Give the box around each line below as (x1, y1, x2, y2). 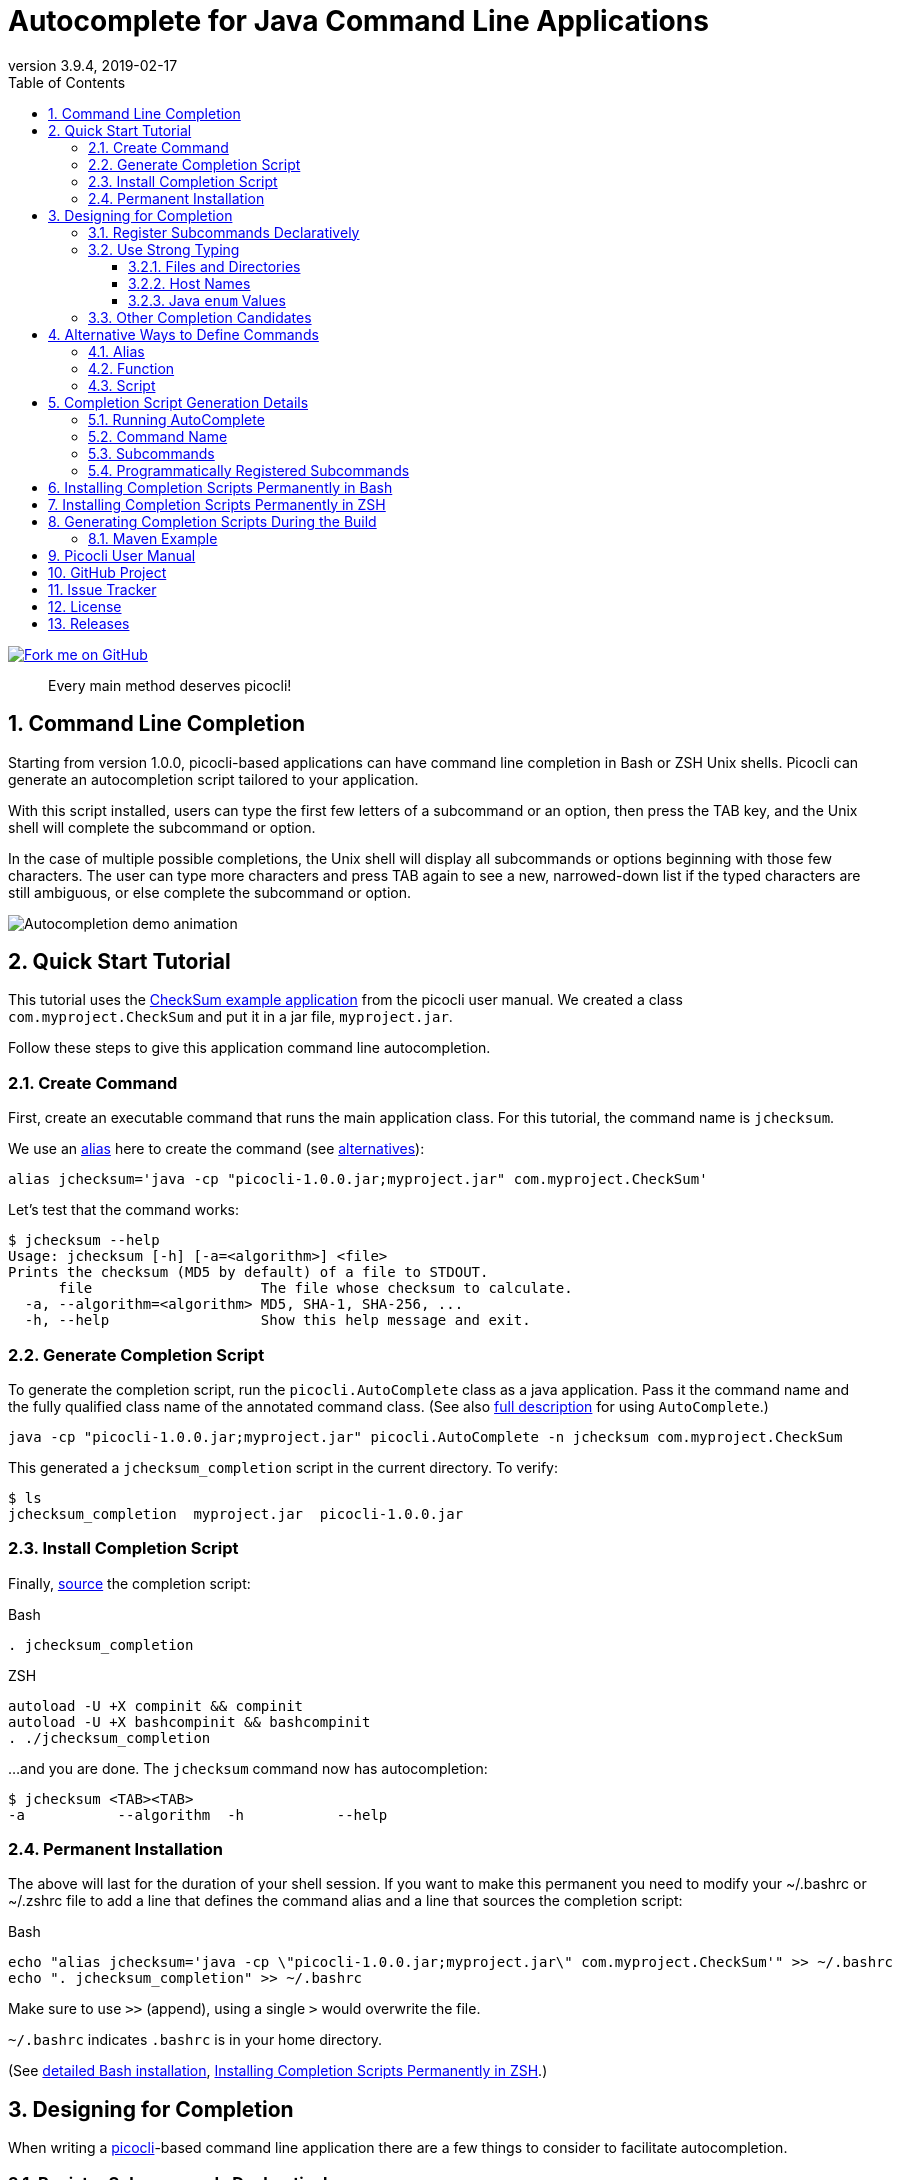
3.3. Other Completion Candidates (88, 308, 312, 326)
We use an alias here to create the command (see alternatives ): (8, 1140, 425, 1158)
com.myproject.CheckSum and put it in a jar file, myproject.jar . (8, 1008, 453, 1026)
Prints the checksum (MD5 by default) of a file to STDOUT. (8, 1264, 489, 1281)
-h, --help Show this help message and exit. (24, 1312, 531, 1329)
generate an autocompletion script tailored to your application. (8, 770, 419, 788)
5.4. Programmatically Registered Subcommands (88, 461, 410, 479)
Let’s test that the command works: (8, 1201, 240, 1219)
